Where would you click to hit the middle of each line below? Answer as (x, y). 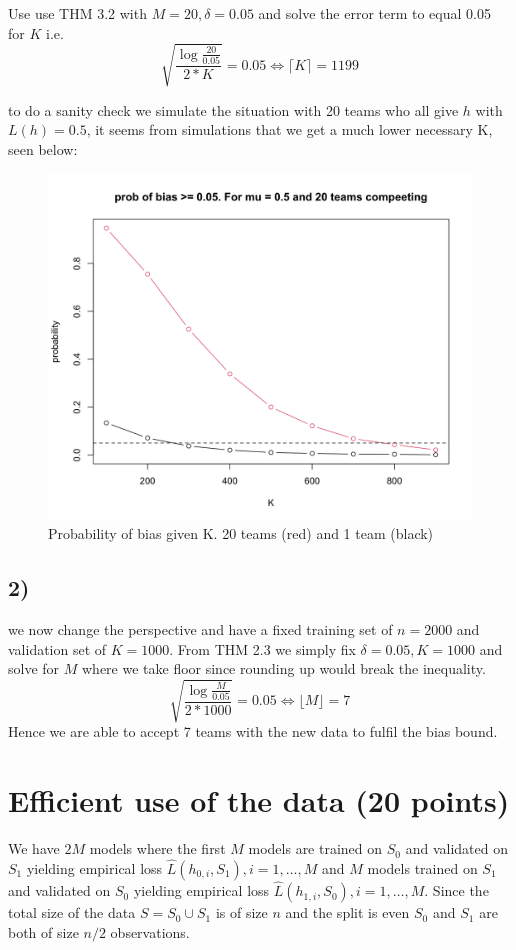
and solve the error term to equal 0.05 (374, 13)
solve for (34, 668)
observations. (150, 931)
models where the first (157, 848)
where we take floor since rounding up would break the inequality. (283, 668)
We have (34, 848)
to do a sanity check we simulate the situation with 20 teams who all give (233, 109)
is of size (241, 912)
